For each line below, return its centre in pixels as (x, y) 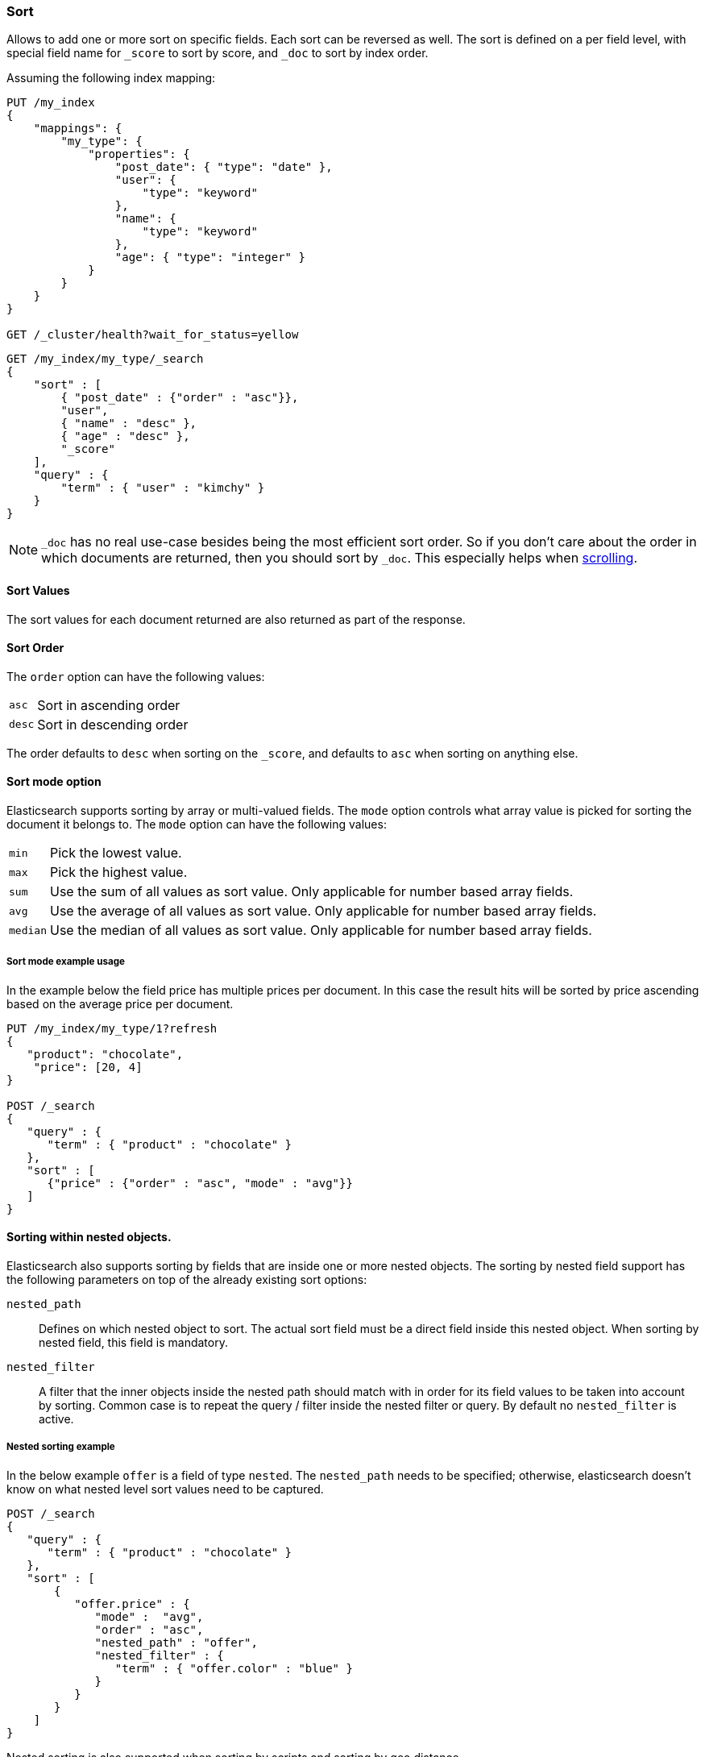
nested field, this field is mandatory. (133, 1343)
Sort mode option (54, 782)
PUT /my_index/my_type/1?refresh (112, 1028)
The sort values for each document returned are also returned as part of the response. (236, 619)
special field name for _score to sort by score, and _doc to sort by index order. (218, 53)
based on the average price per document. (120, 1003)
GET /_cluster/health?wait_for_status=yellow (153, 335)
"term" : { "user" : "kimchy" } (163, 488)
